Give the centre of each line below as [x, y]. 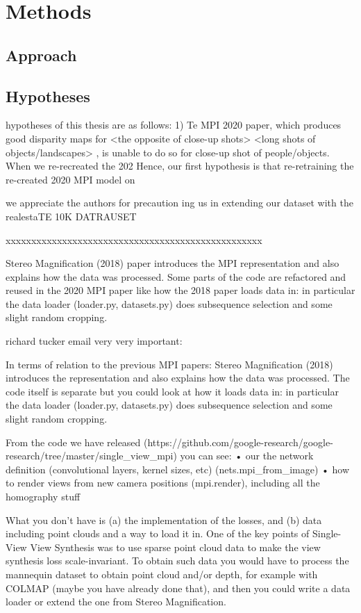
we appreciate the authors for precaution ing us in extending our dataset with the [179, 203]
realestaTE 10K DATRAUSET [71, 216]
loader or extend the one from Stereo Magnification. [116, 602]
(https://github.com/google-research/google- [238, 442]
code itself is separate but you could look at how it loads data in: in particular [172, 391]
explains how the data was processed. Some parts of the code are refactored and [176, 276]
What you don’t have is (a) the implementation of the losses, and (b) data [164, 520]
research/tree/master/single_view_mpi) [91, 456]
